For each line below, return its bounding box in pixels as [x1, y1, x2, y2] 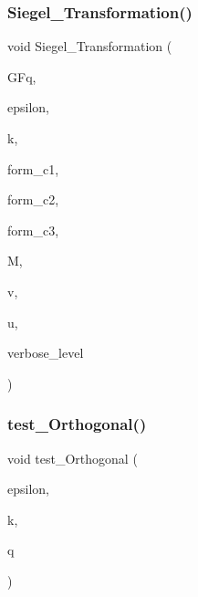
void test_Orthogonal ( [7, 448, 138, 467]
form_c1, [7, 159, 59, 178]
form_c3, [7, 220, 59, 239]
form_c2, [7, 190, 59, 209]
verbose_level [7, 343, 84, 362]
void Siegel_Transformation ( [7, 37, 172, 56]
